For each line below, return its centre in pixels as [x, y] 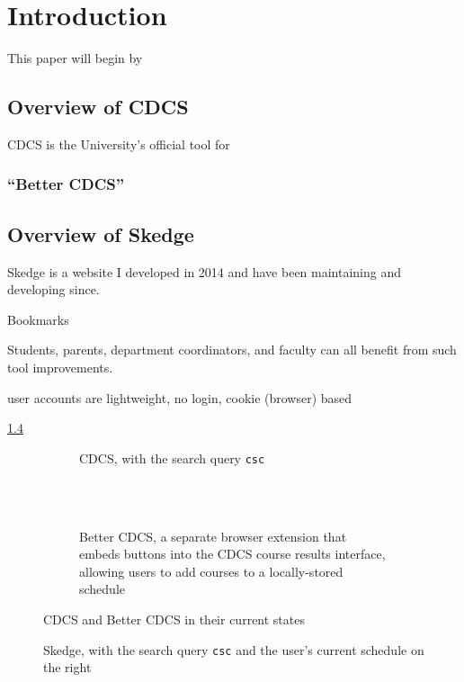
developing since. [54, 289]
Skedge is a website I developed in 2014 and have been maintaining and [205, 271]
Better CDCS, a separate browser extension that [213, 536]
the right [67, 667]
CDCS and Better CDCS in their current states [174, 619]
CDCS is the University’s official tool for [119, 144]
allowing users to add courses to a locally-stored [211, 571]
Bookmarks [38, 319]
